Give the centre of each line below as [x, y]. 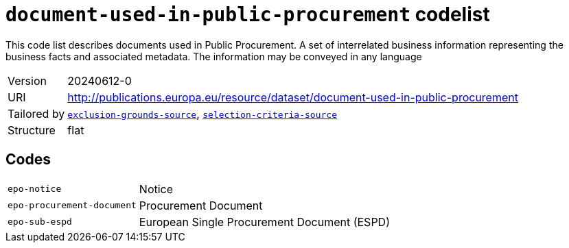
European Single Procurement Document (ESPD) [264, 222]
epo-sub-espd [40, 222]
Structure [32, 130]
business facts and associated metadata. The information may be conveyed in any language [214, 56]
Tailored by [36, 113]
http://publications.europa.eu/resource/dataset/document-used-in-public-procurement [293, 97]
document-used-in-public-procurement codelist [248, 14]
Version [27, 80]
